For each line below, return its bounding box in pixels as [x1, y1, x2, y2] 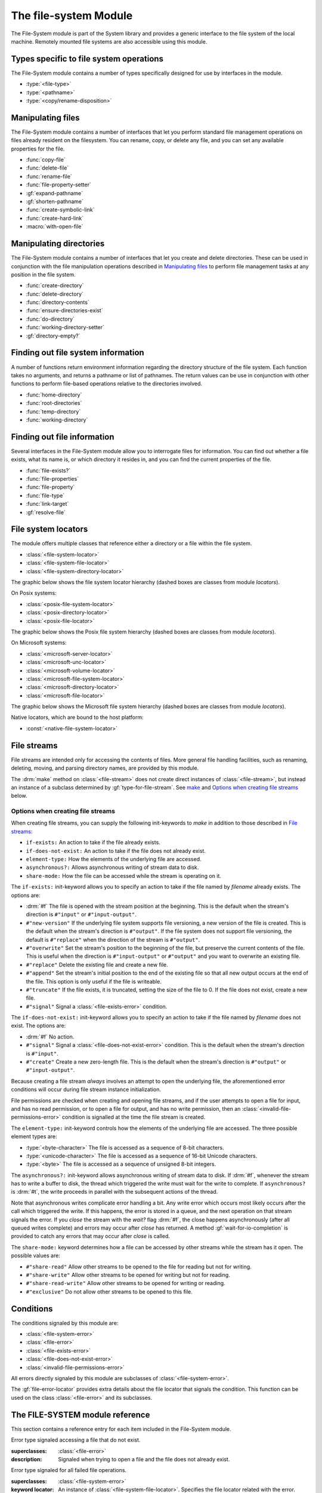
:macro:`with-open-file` [26, 223, 83, 230]
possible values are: [11, 1252, 61, 1259]
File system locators [11, 524, 88, 534]
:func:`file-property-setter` [26, 181, 92, 188]
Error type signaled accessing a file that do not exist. [11, 1436, 141, 1443]
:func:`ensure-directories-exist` [26, 307, 104, 314]
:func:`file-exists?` [26, 466, 71, 474]
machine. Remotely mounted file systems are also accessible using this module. [11, 38, 208, 45]
